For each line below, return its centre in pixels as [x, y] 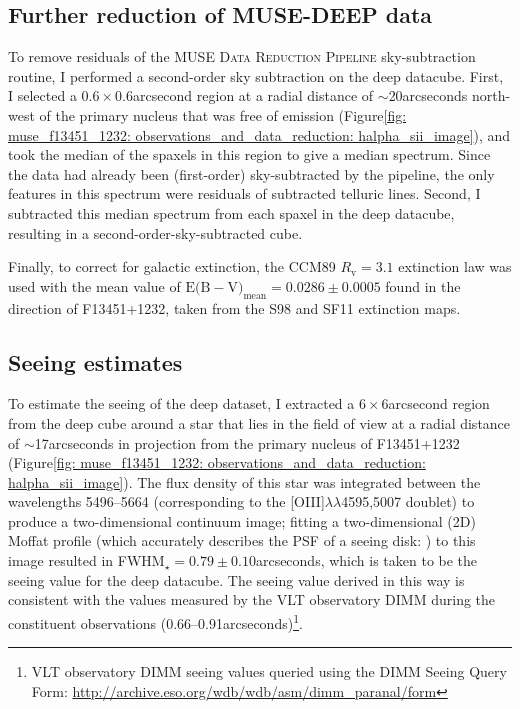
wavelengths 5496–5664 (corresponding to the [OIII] [166, 501]
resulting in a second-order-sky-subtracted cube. [155, 232]
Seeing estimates [95, 361]
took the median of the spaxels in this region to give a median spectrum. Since [249, 154]
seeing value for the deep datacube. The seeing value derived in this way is [236, 579]
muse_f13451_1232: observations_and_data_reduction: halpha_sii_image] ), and [259, 134]
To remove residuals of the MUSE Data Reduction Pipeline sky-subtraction [242, 56]
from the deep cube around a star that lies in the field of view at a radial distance [259, 422]
